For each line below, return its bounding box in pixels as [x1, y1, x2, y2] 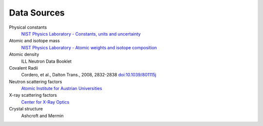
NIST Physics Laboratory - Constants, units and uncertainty [21, 31, 141, 36]
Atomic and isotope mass [9, 38, 60, 44]
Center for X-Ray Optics [21, 99, 70, 105]
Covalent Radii [9, 65, 38, 71]
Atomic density [9, 52, 39, 57]
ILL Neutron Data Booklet [21, 58, 72, 64]
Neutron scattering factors [9, 78, 62, 85]
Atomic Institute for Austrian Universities [21, 86, 102, 91]
